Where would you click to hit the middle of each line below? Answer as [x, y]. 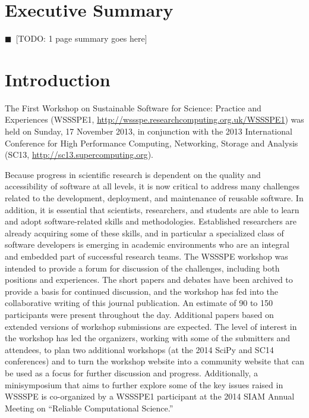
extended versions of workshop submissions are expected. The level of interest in [151, 326]
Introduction [58, 79]
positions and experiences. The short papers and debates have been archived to [149, 280]
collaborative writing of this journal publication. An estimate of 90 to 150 [139, 303]
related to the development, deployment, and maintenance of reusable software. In [154, 198]
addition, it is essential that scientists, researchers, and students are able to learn [152, 209]
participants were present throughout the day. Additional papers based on [139, 314]
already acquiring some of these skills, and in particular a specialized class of [144, 233]
